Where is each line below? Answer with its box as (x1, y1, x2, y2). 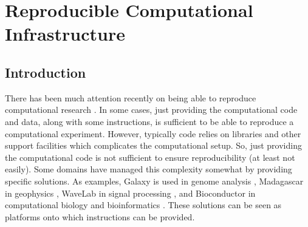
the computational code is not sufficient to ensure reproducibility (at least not (5, 151, 295, 163)
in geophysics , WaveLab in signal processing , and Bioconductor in (5, 186, 256, 199)
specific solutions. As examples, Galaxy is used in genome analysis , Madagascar (5, 174, 304, 187)
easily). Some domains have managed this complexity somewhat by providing (5, 163, 292, 175)
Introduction (5, 63, 86, 81)
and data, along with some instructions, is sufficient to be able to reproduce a (5, 115, 294, 127)
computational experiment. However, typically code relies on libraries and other (5, 127, 301, 140)
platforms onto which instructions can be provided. (5, 210, 195, 223)
